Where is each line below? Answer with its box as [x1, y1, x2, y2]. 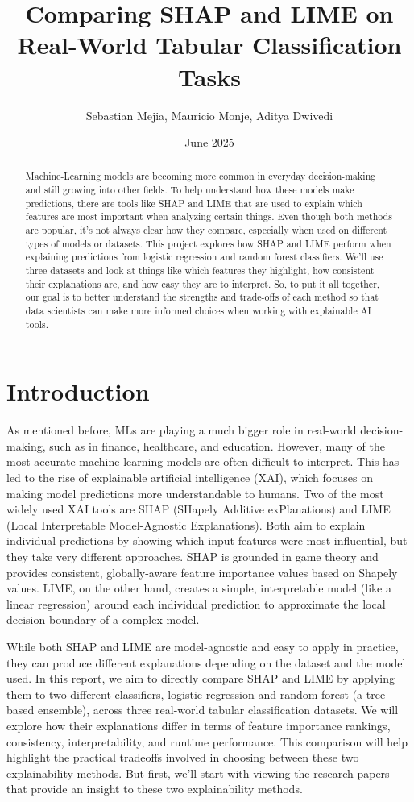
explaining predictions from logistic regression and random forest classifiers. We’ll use [25, 250, 383, 264]
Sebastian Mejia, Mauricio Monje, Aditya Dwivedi [85, 106, 333, 123]
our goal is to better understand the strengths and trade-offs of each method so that [25, 290, 379, 304]
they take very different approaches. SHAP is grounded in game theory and [6, 548, 379, 565]
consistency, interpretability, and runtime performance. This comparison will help [6, 733, 408, 750]
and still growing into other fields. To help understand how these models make [25, 183, 354, 197]
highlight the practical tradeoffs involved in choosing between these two [6, 749, 359, 766]
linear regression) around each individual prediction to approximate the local [6, 595, 386, 612]
